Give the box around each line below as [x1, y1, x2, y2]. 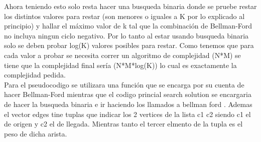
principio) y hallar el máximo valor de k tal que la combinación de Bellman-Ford [4, 20, 252, 31]
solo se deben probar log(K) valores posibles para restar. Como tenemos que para [4, 40, 254, 50]
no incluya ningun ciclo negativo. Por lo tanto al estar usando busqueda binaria [4, 30, 249, 40]
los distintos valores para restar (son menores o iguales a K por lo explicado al [4, 10, 245, 21]
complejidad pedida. [4, 69, 66, 80]
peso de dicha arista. [4, 128, 67, 138]
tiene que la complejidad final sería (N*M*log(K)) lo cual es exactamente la [4, 59, 237, 70]
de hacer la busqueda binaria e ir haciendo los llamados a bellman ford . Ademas [4, 98, 252, 109]
